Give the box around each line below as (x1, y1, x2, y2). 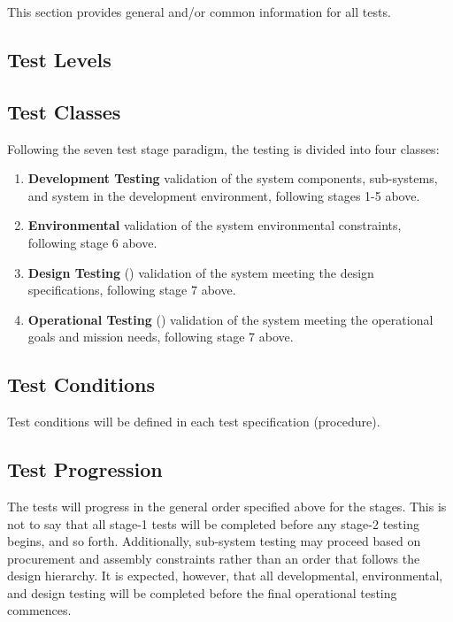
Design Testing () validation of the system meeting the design (27, 263, 374, 281)
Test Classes (7, 97, 121, 125)
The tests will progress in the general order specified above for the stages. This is (7, 496, 447, 515)
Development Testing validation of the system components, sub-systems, (27, 169, 438, 188)
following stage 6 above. (27, 233, 157, 251)
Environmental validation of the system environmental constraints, (27, 216, 402, 234)
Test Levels (7, 45, 111, 73)
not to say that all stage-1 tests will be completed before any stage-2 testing (7, 514, 419, 533)
